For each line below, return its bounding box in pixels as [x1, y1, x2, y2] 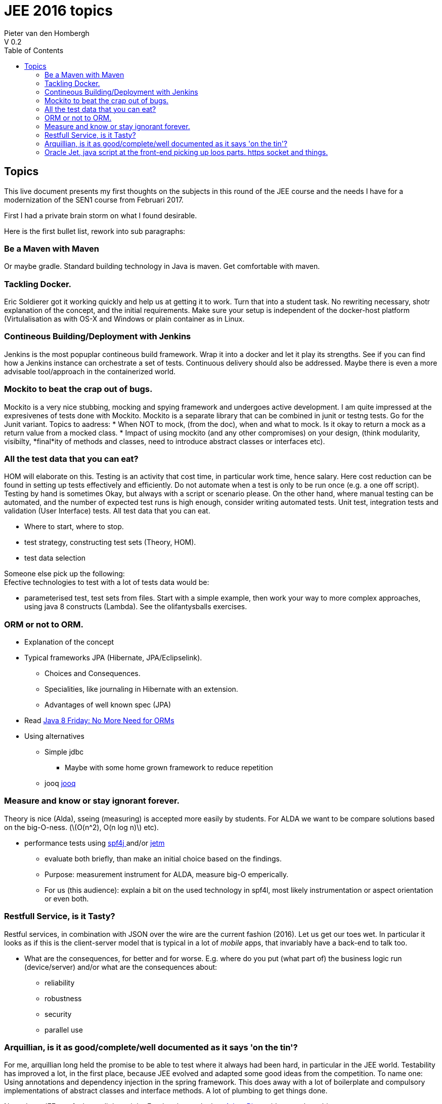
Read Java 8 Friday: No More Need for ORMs [24, 716, 174, 725]
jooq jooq [45, 779, 76, 788]
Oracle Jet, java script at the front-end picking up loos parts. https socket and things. [45, 147, 328, 156]
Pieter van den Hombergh [4, 28, 90, 37]
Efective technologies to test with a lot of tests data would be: [4, 578, 209, 587]
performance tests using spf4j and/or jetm [24, 838, 165, 847]
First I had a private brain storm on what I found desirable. [4, 211, 197, 220]
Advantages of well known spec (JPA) [45, 700, 171, 709]
